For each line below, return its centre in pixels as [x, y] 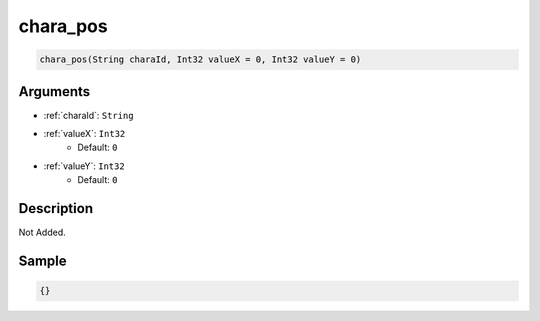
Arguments [54, 91]
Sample [42, 260]
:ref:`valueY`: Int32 [84, 166]
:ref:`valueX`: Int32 [84, 134]
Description [56, 208]
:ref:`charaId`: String [88, 115]
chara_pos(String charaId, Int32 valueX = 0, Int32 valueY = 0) [200, 59]
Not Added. [42, 232]
